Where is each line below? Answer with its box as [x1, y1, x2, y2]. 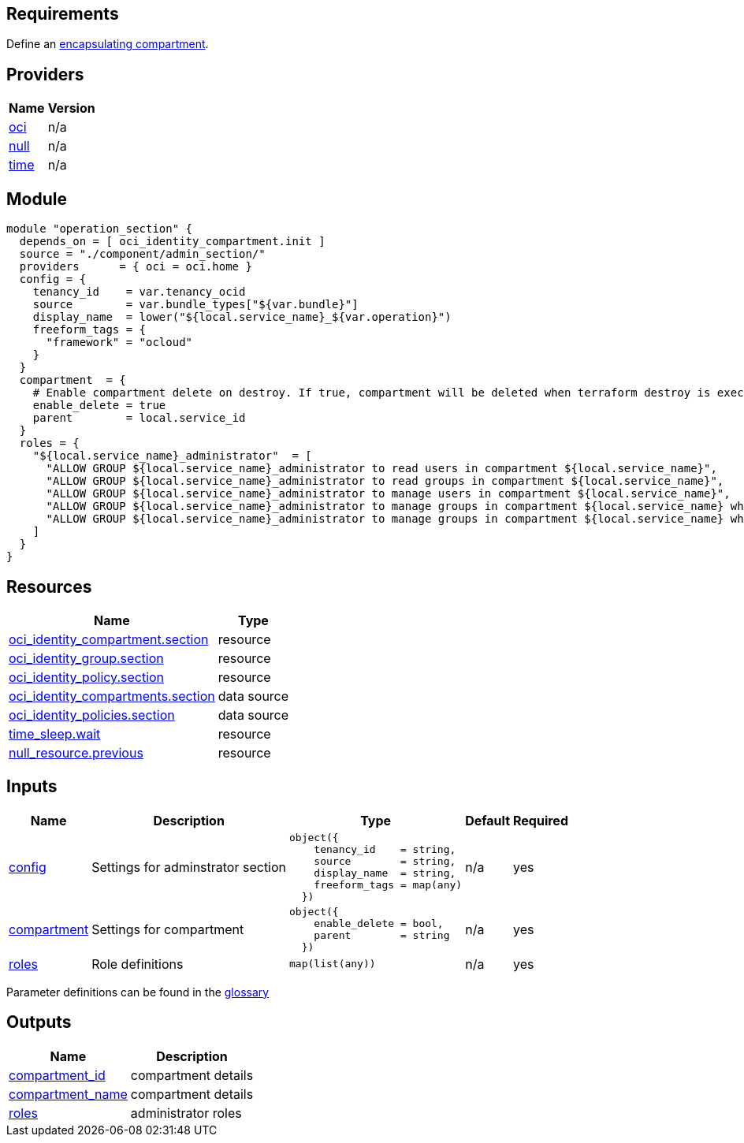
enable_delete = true [32, 399, 166, 412]
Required [513, 812, 568, 828]
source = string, [314, 854, 456, 867]
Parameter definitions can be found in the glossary [6, 985, 270, 999]
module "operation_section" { [6, 222, 193, 236]
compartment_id [9, 1067, 106, 1083]
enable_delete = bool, [314, 917, 444, 929]
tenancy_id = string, [314, 843, 456, 855]
